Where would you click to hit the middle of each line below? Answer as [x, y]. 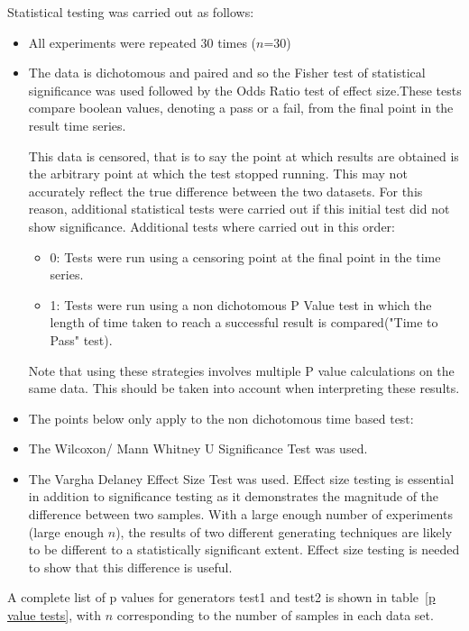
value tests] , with [54, 615]
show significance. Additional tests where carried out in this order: [212, 226]
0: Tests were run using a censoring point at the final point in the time [245, 256]
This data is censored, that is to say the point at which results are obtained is [244, 155]
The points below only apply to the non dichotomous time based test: [221, 418]
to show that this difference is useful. [130, 567]
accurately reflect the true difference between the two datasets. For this [225, 191]
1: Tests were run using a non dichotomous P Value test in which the [241, 304]
